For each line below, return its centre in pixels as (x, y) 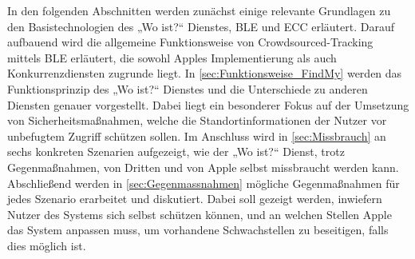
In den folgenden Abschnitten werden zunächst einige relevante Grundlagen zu (199, 10)
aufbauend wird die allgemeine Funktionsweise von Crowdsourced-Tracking (190, 42)
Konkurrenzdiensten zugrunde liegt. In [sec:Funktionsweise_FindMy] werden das (205, 73)
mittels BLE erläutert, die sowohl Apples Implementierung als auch (172, 57)
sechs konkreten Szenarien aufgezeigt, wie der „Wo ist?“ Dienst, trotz (176, 151)
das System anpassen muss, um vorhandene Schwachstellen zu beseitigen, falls (198, 230)
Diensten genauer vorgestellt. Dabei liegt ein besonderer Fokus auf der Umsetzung (208, 104)
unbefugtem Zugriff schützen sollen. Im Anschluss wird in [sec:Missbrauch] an (197, 135)
